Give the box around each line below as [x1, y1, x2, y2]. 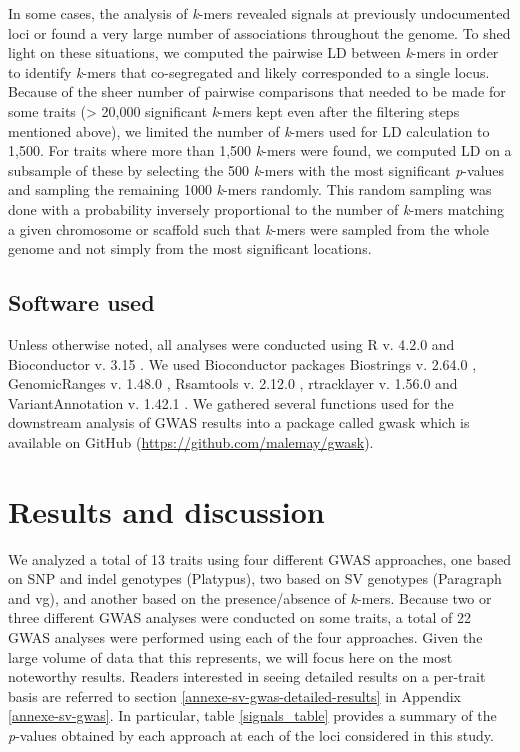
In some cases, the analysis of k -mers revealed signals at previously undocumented [8, 3, 511, 23]
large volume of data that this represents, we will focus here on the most [8, 646, 453, 667]
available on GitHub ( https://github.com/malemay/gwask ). [8, 431, 374, 452]
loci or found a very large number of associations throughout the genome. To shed [8, 22, 511, 43]
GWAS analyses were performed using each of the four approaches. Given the [8, 626, 483, 647]
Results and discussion [8, 490, 325, 531]
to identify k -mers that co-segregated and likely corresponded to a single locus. [8, 61, 490, 82]
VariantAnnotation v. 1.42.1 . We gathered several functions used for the [8, 392, 454, 413]
